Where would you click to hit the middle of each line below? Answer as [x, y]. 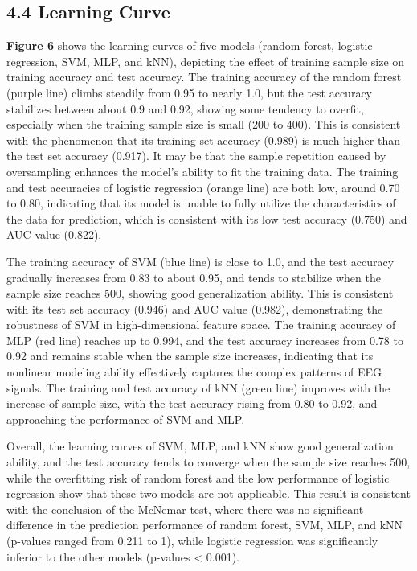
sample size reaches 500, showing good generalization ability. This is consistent [200, 293]
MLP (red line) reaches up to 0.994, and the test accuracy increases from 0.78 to [205, 340]
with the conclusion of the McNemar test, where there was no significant [185, 509]
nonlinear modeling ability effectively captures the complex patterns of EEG [194, 372]
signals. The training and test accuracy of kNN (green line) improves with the [198, 387]
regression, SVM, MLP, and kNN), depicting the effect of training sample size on [206, 61]
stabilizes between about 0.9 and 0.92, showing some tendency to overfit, [185, 108]
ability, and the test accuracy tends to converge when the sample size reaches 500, [208, 462]
